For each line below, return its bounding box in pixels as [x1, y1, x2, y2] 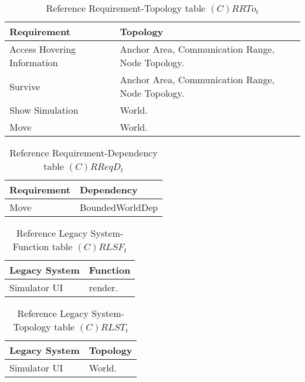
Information [9, 56, 58, 69]
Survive [9, 79, 40, 93]
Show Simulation [9, 103, 79, 117]
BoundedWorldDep [79, 200, 158, 214]
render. [89, 281, 118, 294]
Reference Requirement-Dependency [9, 146, 158, 159]
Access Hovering [9, 42, 76, 56]
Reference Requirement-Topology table [46, 1, 206, 15]
